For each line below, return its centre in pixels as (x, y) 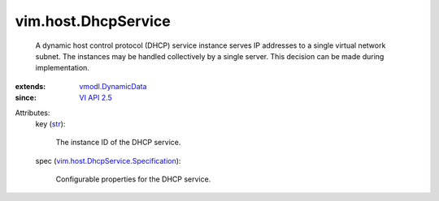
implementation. (62, 68)
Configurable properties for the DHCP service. (133, 179)
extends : (30, 86)
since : (26, 98)
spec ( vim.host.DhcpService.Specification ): (108, 160)
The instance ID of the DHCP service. (118, 143)
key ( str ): (50, 124)
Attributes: (33, 113)
